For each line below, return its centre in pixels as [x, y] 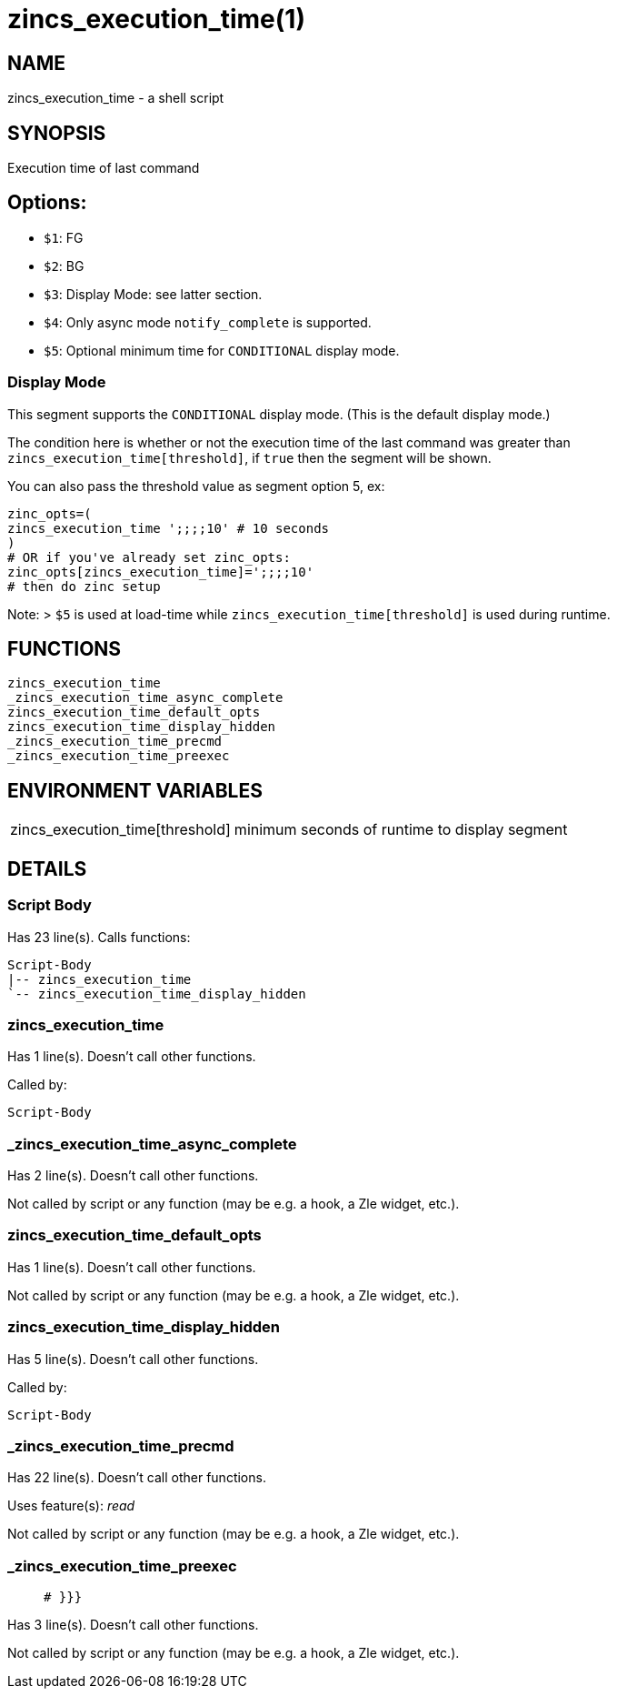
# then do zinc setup [84, 586]
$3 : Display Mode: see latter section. [153, 294]
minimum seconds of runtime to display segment [401, 830]
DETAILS [47, 868]
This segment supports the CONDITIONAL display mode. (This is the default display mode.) [279, 414]
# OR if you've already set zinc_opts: [149, 557]
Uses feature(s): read [71, 1506]
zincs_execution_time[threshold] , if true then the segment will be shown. [249, 457]
